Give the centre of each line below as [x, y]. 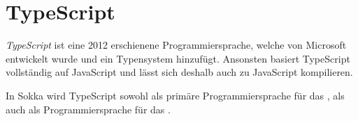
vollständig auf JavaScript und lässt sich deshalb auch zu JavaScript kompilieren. [179, 72]
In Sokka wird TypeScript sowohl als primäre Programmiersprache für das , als [175, 95]
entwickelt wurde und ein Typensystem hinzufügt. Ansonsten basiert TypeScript [178, 58]
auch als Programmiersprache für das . [88, 109]
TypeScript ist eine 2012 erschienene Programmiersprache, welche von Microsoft [176, 45]
